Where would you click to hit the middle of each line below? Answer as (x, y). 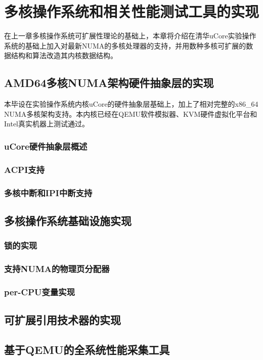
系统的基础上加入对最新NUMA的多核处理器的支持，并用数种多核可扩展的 (125, 45)
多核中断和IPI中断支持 (48, 192)
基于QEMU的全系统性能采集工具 (87, 349)
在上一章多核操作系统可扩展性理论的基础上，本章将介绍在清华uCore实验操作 (130, 36)
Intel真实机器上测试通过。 (47, 124)
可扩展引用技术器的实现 (62, 320)
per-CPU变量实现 (39, 291)
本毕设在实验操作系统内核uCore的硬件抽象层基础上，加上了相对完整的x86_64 (131, 104)
